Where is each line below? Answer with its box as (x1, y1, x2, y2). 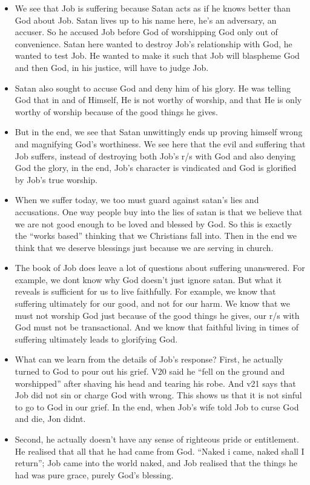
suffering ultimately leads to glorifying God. (15, 332, 178, 345)
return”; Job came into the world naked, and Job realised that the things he (15, 457, 298, 469)
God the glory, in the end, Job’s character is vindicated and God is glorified (15, 161, 297, 174)
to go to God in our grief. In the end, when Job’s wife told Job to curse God (15, 400, 299, 413)
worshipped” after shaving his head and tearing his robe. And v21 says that (15, 376, 296, 389)
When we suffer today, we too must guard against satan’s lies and (15, 193, 259, 206)
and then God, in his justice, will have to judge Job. (15, 61, 209, 73)
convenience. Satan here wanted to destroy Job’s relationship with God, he (15, 37, 292, 50)
